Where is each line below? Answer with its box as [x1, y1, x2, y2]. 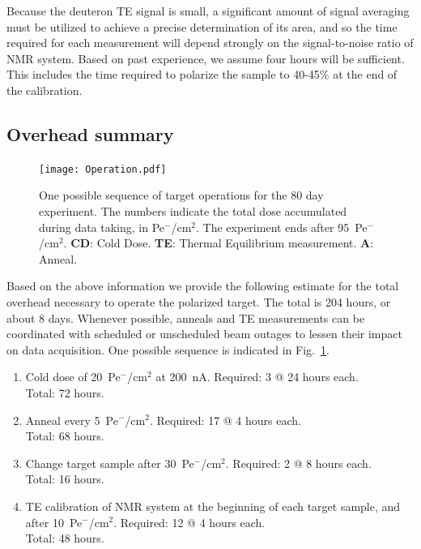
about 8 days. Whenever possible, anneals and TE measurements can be [6, 309, 365, 326]
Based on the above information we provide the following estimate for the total [6, 277, 399, 294]
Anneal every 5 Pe [25, 411, 118, 428]
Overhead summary [6, 121, 174, 146]
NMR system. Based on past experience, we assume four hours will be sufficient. [6, 49, 405, 66]
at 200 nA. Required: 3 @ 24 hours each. [155, 368, 359, 385]
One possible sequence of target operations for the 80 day [39, 187, 324, 204]
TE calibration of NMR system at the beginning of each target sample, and [25, 497, 401, 514]
